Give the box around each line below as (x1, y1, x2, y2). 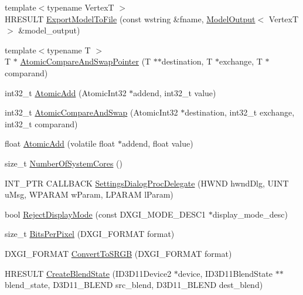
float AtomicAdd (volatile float (5, 137, 115, 150)
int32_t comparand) (5, 117, 78, 130)
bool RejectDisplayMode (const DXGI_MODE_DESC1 (5, 208, 206, 220)
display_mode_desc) (212, 208, 288, 220)
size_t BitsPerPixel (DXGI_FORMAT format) (5, 228, 175, 240)
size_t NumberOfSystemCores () (5, 157, 122, 169)
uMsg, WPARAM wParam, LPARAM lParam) (5, 188, 173, 201)
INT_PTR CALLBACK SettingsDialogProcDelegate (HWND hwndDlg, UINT (5, 177, 289, 189)
